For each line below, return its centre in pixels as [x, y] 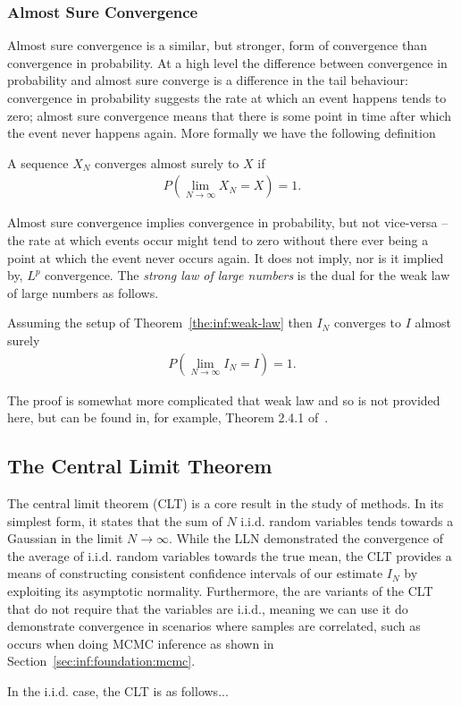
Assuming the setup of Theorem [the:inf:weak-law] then [160, 323]
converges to [368, 323]
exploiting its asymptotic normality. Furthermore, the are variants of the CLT [220, 590]
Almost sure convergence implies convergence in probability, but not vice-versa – [228, 222]
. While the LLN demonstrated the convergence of [306, 538]
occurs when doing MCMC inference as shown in [141, 643]
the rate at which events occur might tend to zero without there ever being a [218, 240]
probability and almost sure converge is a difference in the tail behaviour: [208, 80]
